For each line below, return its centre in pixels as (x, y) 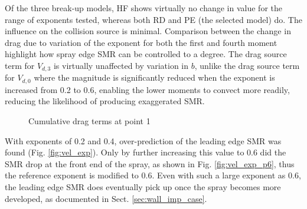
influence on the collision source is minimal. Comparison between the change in (148, 31)
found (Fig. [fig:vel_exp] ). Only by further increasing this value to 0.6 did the (146, 152)
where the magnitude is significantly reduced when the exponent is (154, 77)
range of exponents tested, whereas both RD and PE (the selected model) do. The (153, 19)
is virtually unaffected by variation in (121, 65)
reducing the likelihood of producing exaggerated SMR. (105, 101)
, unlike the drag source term (247, 65)
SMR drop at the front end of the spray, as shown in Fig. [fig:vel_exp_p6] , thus (150, 163)
